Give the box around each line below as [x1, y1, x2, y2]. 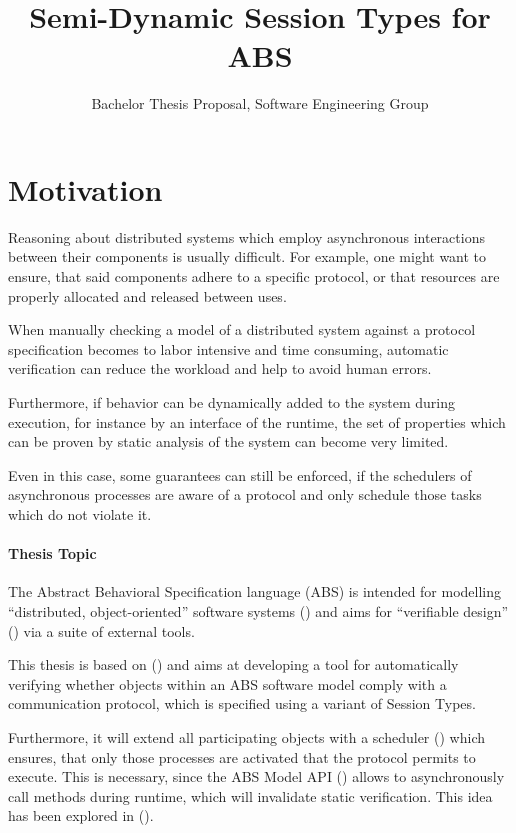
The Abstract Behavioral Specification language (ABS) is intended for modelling [8, 581, 502, 602]
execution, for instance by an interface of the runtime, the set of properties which [8, 411, 506, 432]
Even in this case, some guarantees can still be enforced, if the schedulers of [8, 464, 472, 485]
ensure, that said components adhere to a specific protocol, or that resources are [8, 266, 500, 287]
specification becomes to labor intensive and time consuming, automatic [8, 338, 449, 359]
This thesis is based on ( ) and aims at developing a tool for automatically [8, 654, 459, 675]
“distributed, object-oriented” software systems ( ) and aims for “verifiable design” [8, 600, 509, 621]
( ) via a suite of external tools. [8, 620, 195, 641]
